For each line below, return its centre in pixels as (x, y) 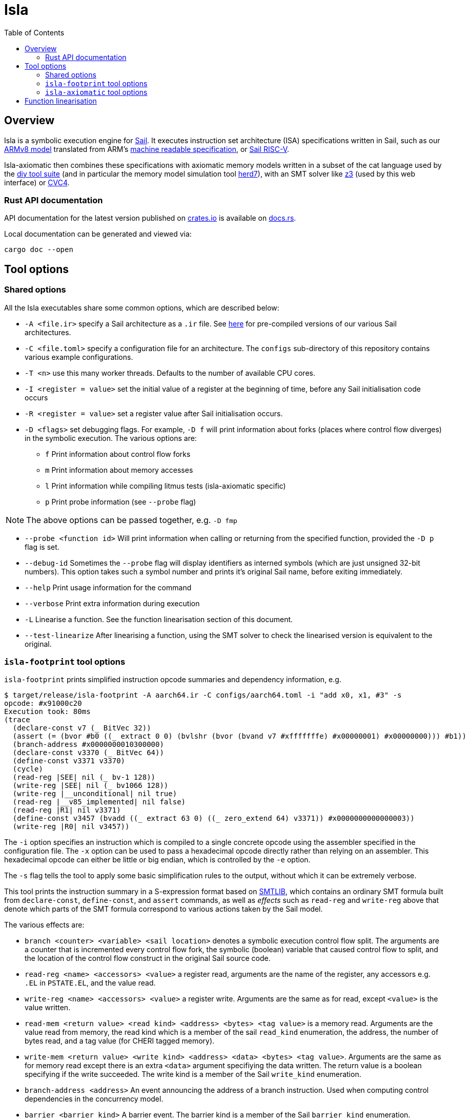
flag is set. (42, 547)
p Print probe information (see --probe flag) (121, 502)
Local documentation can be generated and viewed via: (98, 234)
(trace (17, 720)
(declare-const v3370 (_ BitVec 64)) (88, 753)
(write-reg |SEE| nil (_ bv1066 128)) (90, 786)
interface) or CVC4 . (37, 182)
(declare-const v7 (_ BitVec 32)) (82, 728)
